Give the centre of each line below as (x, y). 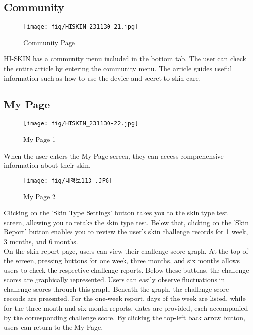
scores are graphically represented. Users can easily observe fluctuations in (115, 279)
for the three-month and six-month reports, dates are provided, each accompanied (126, 308)
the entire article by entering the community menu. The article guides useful (118, 68)
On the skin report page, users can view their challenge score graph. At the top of (126, 251)
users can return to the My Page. (54, 327)
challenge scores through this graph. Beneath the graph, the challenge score (117, 289)
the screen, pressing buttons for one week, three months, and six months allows (122, 260)
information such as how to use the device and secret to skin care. (102, 78)
